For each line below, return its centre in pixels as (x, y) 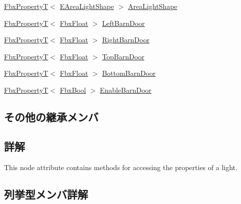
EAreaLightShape (87, 6)
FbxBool (73, 90)
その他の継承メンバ (51, 116)
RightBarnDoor (126, 40)
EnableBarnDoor (125, 90)
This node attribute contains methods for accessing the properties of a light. (121, 167)
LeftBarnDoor (123, 23)
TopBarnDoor (123, 56)
